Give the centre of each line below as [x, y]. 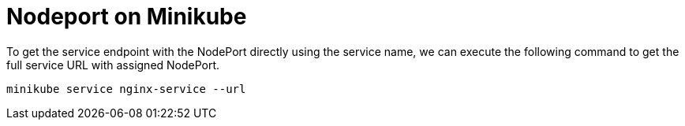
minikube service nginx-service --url [126, 89]
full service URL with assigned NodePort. [113, 65]
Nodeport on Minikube [127, 17]
